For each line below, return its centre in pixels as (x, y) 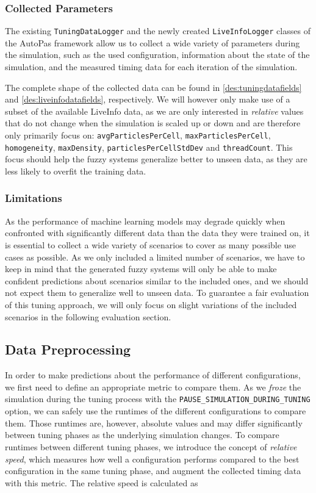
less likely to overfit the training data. (76, 171)
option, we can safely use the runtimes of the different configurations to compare (156, 411)
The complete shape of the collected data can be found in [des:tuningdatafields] (153, 87)
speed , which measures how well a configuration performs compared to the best (152, 459)
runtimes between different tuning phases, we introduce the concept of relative (151, 446)
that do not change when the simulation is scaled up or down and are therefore (153, 123)
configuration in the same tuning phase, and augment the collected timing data (153, 471)
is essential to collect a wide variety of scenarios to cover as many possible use (151, 244)
